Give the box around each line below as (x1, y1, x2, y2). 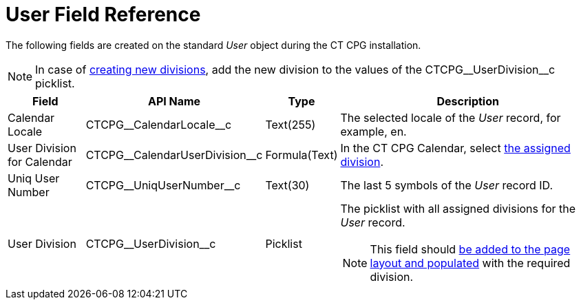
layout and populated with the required (370, 255, 571, 270)
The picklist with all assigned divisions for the (340, 201, 576, 215)
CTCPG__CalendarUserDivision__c (85, 147, 263, 162)
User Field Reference (6, 3, 201, 26)
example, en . (340, 124, 407, 138)
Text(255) (265, 117, 316, 132)
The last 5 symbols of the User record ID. (340, 178, 553, 192)
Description (436, 94, 499, 108)
